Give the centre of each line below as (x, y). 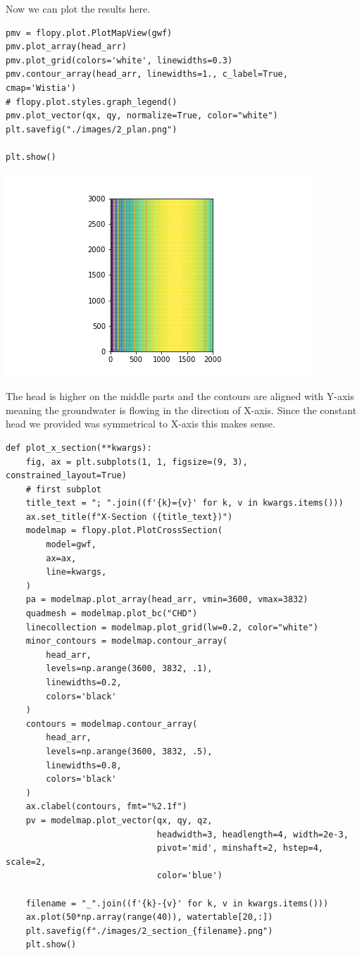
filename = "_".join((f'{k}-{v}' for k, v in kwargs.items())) (177, 903)
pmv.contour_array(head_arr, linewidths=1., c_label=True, (147, 74)
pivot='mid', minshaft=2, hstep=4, (240, 848)
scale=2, (26, 862)
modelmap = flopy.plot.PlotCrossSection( (124, 531)
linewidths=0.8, (84, 765)
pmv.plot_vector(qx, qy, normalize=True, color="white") (142, 116)
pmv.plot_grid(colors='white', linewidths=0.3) (119, 60)
